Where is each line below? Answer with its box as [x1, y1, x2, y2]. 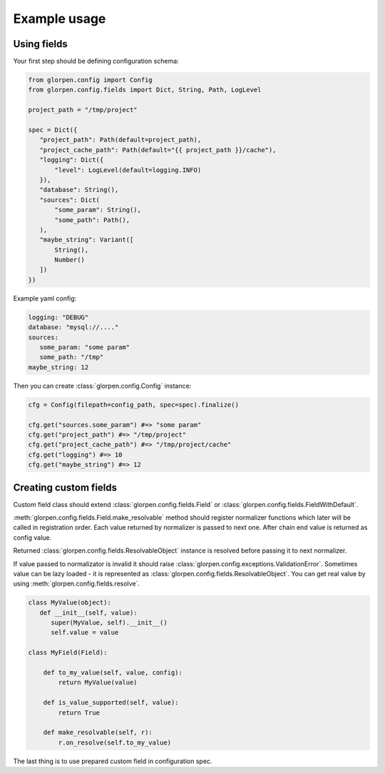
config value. [13, 533, 52, 542]
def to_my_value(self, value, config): [43, 668, 183, 677]
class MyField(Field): [28, 648, 108, 657]
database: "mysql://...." [28, 323, 119, 331]
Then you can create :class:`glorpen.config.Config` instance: [13, 381, 192, 390]
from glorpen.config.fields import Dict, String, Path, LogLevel [28, 86, 262, 94]
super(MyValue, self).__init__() [51, 618, 168, 627]
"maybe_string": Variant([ [39, 236, 134, 244]
